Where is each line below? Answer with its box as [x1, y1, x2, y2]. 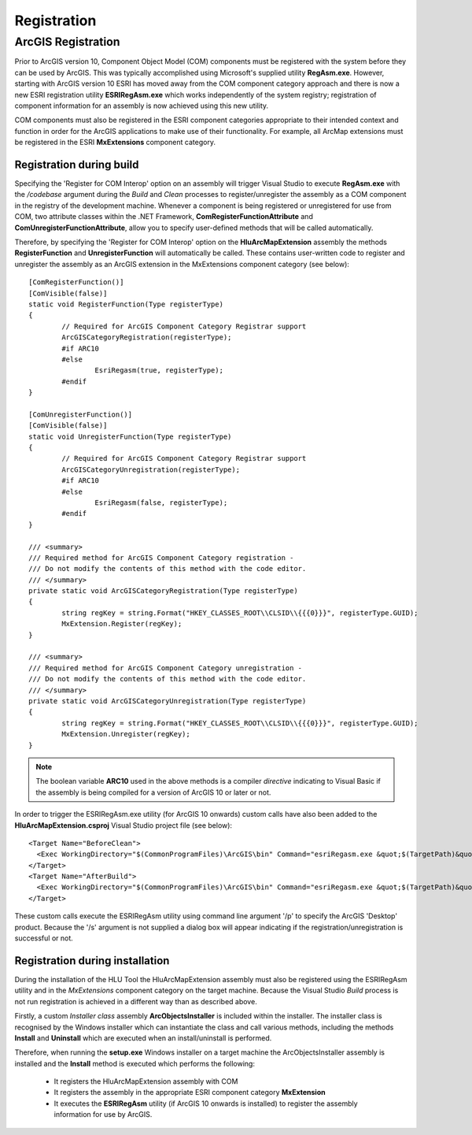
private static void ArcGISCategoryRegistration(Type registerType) [28, 587, 298, 595]
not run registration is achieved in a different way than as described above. [14, 996, 257, 1006]
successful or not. [14, 933, 74, 943]
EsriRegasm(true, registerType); [94, 366, 224, 375]
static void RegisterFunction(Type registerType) [28, 299, 224, 309]
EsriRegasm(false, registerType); [94, 498, 228, 507]
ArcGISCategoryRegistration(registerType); [61, 333, 232, 342]
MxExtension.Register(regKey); [61, 619, 183, 629]
